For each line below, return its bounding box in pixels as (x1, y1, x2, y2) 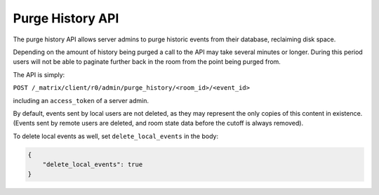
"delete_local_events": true (42, 161, 143, 168)
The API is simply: (13, 70, 65, 79)
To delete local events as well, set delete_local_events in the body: (13, 132, 219, 140)
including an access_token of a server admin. (13, 96, 149, 105)
